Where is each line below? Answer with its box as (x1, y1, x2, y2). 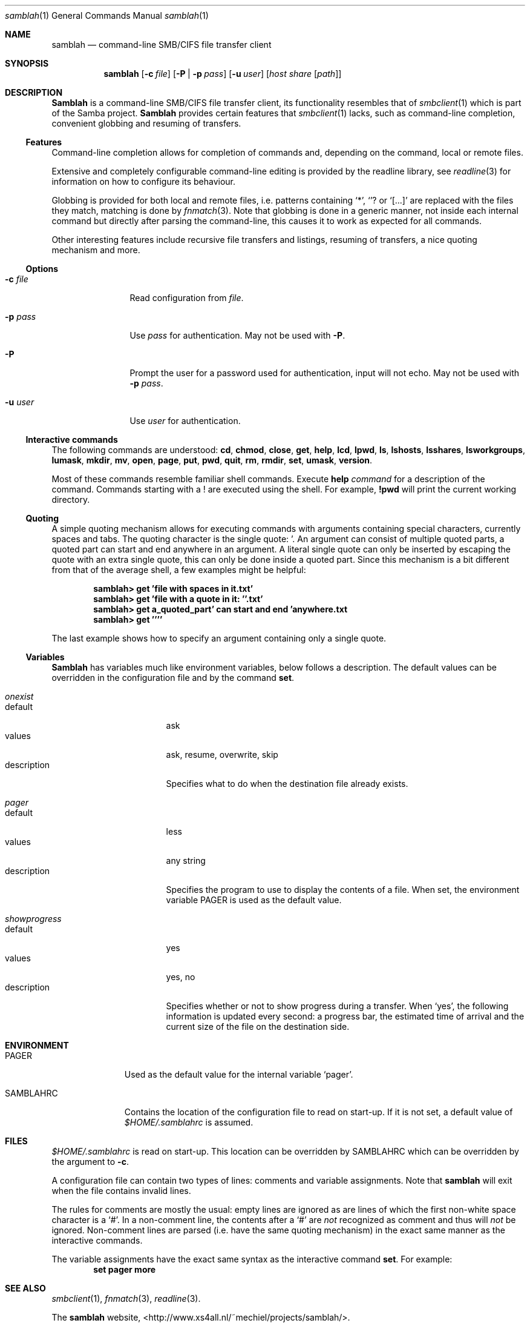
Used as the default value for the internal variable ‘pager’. (124, 1069, 353, 1079)
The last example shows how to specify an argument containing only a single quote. (51, 633, 387, 643)
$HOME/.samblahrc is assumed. (124, 1117, 254, 1127)
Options (25, 264, 59, 274)
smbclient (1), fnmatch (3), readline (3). (51, 1293, 201, 1304)
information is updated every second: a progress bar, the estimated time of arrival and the (166, 1011, 525, 1021)
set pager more (93, 1264, 156, 1275)
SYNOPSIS (5, 58, 49, 68)
